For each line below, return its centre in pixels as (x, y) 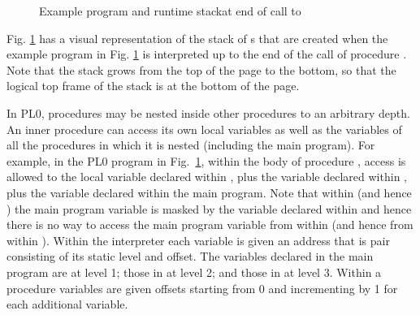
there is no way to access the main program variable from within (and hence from (210, 224)
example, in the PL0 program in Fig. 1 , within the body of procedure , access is (206, 160)
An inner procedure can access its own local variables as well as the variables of (204, 129)
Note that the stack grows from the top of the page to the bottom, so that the (201, 69)
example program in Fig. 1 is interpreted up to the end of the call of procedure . (207, 54)
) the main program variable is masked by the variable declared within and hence (209, 208)
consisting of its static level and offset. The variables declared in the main (190, 256)
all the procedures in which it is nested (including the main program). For (191, 145)
